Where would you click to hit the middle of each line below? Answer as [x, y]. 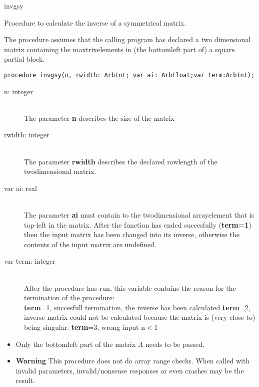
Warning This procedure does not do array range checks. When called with [133, 361]
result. [25, 380]
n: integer [18, 91]
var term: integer [30, 261]
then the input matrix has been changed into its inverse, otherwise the [132, 234]
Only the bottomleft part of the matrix [76, 344]
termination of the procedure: [69, 298]
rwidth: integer [27, 135]
